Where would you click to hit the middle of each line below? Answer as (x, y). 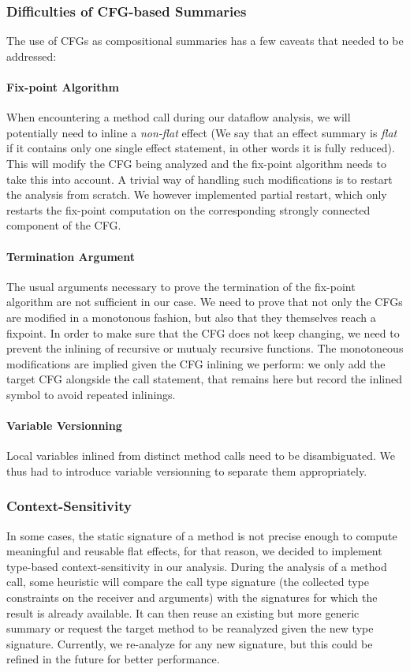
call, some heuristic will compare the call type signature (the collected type (188, 582)
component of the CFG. (64, 225)
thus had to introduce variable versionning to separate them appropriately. (187, 470)
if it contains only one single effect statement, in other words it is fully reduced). (201, 148)
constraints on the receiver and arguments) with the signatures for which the (192, 597)
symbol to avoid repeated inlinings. (91, 394)
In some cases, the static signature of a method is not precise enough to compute (202, 535)
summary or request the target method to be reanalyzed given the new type (190, 628)
